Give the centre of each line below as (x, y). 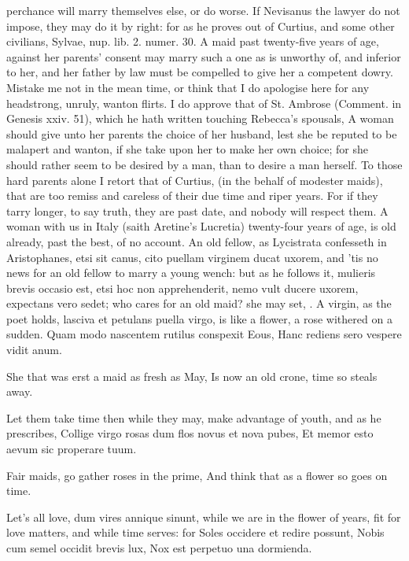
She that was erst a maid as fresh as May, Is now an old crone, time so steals (192, 376)
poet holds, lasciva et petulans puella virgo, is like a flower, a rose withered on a (199, 318)
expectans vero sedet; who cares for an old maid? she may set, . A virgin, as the (199, 303)
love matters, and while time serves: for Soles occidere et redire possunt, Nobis (195, 532)
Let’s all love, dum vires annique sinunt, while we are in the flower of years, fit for (204, 517)
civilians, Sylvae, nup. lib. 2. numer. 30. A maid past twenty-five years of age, (193, 41)
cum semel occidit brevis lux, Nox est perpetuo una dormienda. (159, 548)
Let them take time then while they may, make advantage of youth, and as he (194, 417)
